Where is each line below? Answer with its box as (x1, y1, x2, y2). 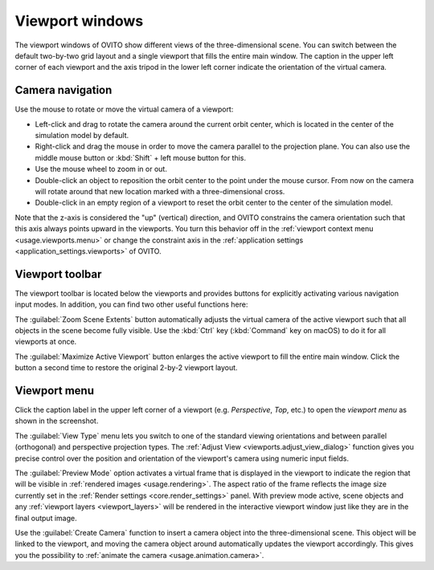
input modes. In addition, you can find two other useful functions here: (14, 299, 248, 309)
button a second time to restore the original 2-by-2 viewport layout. (14, 363, 238, 373)
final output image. (14, 513, 77, 523)
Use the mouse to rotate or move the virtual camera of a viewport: (14, 104, 234, 114)
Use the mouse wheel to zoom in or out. (35, 165, 168, 174)
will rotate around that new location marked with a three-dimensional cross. (35, 186, 285, 196)
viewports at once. (14, 337, 77, 347)
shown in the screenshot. (14, 416, 99, 425)
